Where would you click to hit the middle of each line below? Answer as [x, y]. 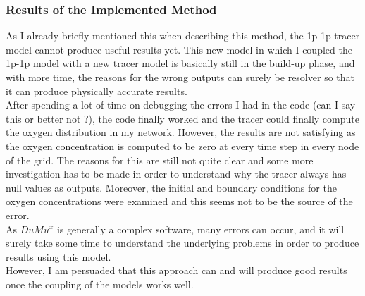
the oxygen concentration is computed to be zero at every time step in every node [182, 146]
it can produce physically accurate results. [97, 91]
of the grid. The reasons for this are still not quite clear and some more [160, 160]
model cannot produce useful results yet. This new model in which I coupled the [179, 49]
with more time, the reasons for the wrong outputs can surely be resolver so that [180, 77]
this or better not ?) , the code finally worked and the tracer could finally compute [182, 118]
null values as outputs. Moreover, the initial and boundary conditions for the [171, 187]
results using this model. [58, 256]
